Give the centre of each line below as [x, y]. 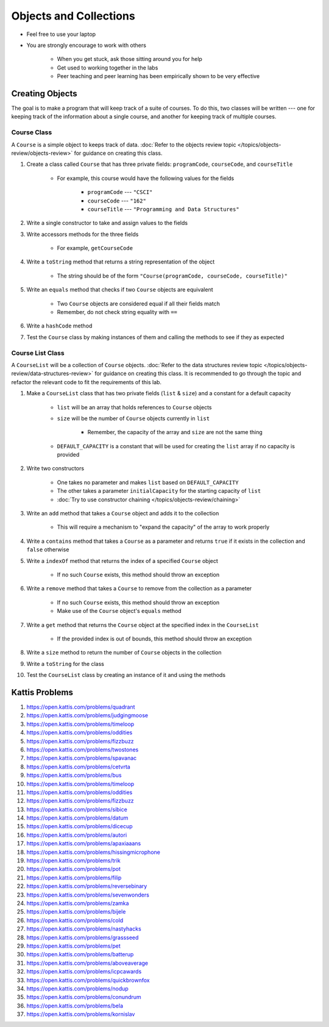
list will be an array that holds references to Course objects [134, 407]
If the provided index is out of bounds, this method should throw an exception [154, 639]
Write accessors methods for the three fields [83, 234]
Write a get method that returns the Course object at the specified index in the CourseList [143, 624]
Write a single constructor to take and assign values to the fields [107, 223]
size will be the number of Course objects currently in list [133, 418]
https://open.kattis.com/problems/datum [77, 818]
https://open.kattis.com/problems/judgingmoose [87, 715]
